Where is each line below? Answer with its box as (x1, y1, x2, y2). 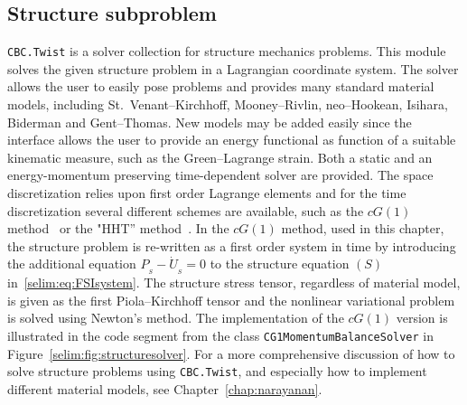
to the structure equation (210, 254, 350, 273)
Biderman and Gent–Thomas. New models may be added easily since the (7, 112, 412, 131)
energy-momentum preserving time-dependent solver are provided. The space (7, 165, 434, 184)
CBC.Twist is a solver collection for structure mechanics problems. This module (7, 42, 446, 61)
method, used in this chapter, (281, 219, 444, 238)
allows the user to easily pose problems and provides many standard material (7, 77, 434, 96)
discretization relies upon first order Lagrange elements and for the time (7, 184, 406, 202)
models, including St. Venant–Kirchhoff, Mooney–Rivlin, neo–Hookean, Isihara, (7, 95, 448, 114)
